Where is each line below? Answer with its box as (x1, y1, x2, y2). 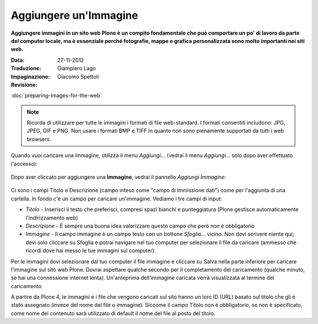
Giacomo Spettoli (57, 73, 100, 80)
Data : (11, 56, 25, 64)
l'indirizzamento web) (25, 214, 78, 221)
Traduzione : (11, 65, 41, 72)
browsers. (26, 135, 51, 142)
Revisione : (11, 81, 38, 88)
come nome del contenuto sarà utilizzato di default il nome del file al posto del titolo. (11, 309, 216, 317)
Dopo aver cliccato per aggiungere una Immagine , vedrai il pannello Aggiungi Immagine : (11, 173, 226, 181)
